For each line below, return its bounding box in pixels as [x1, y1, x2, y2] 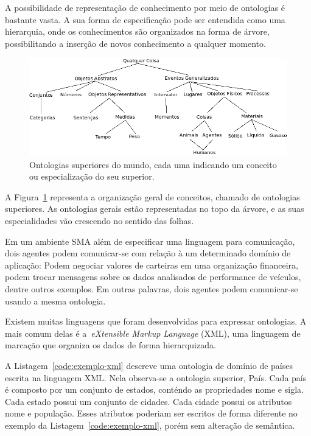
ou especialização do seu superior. [29, 170, 155, 183]
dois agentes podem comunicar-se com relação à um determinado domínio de [5, 247, 291, 259]
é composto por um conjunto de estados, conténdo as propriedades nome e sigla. [5, 383, 304, 396]
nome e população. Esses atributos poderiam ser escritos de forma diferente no [5, 407, 298, 420]
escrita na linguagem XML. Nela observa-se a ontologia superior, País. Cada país [5, 371, 307, 384]
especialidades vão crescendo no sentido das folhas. [5, 214, 194, 227]
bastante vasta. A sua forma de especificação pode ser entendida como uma [5, 13, 285, 26]
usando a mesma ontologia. [5, 294, 106, 307]
